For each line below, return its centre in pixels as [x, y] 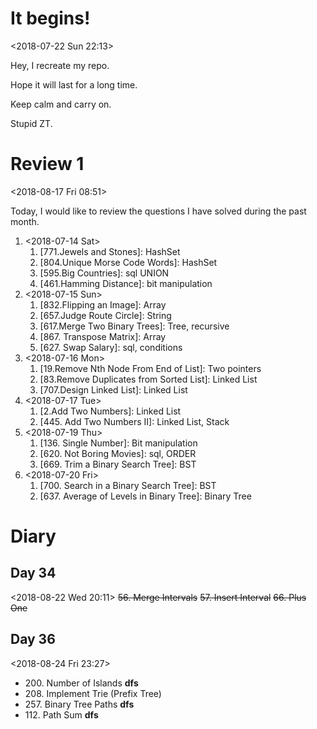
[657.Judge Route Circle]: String [105, 315]
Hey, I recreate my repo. [60, 65]
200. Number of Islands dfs [81, 683]
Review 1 [47, 164]
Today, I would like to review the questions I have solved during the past [158, 211]
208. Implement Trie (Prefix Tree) [93, 693]
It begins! [50, 18]
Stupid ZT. [31, 123]
